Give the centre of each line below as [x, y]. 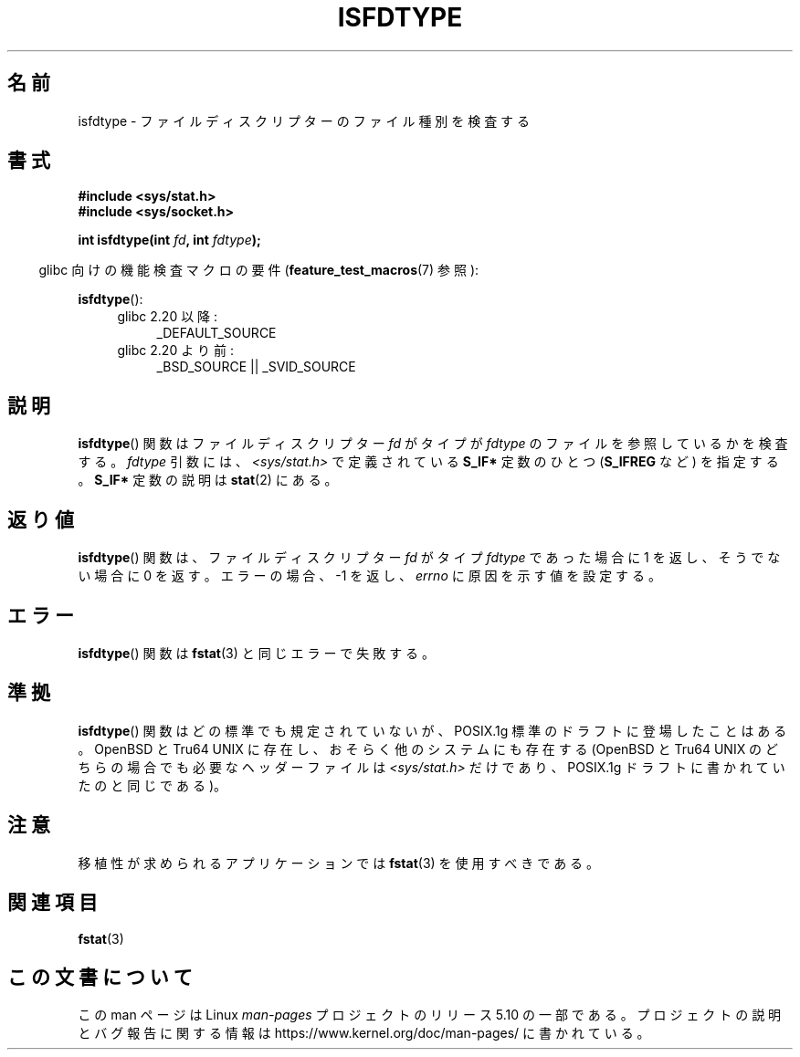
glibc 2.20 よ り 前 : [175, 351]
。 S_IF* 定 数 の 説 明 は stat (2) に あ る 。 [208, 480]
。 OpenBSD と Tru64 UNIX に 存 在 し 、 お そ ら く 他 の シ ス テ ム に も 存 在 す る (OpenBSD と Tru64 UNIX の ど [428, 748]
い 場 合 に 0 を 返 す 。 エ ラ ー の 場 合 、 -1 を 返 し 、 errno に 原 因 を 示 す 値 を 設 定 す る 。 [369, 576]
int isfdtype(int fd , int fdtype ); [169, 240]
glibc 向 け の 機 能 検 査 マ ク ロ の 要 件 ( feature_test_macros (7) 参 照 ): [259, 270]
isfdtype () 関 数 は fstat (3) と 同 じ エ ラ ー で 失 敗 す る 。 [257, 653]
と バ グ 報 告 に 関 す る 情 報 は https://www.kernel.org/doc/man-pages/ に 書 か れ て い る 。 [364, 1033]
